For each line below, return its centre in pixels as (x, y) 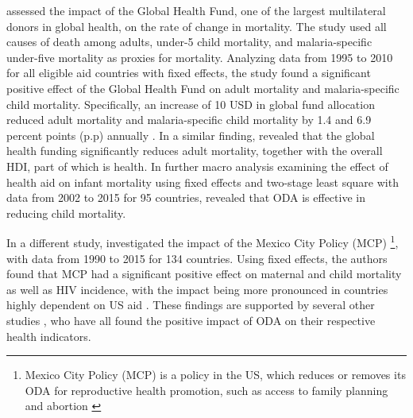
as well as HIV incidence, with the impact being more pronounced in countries (197, 289)
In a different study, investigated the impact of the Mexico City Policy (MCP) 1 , (203, 241)
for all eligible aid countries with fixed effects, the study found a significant (189, 73)
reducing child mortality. (66, 213)
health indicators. (49, 336)
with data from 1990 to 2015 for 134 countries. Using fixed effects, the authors (197, 258)
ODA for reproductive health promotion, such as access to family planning (206, 390)
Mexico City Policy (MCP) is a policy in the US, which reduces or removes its (215, 375)
